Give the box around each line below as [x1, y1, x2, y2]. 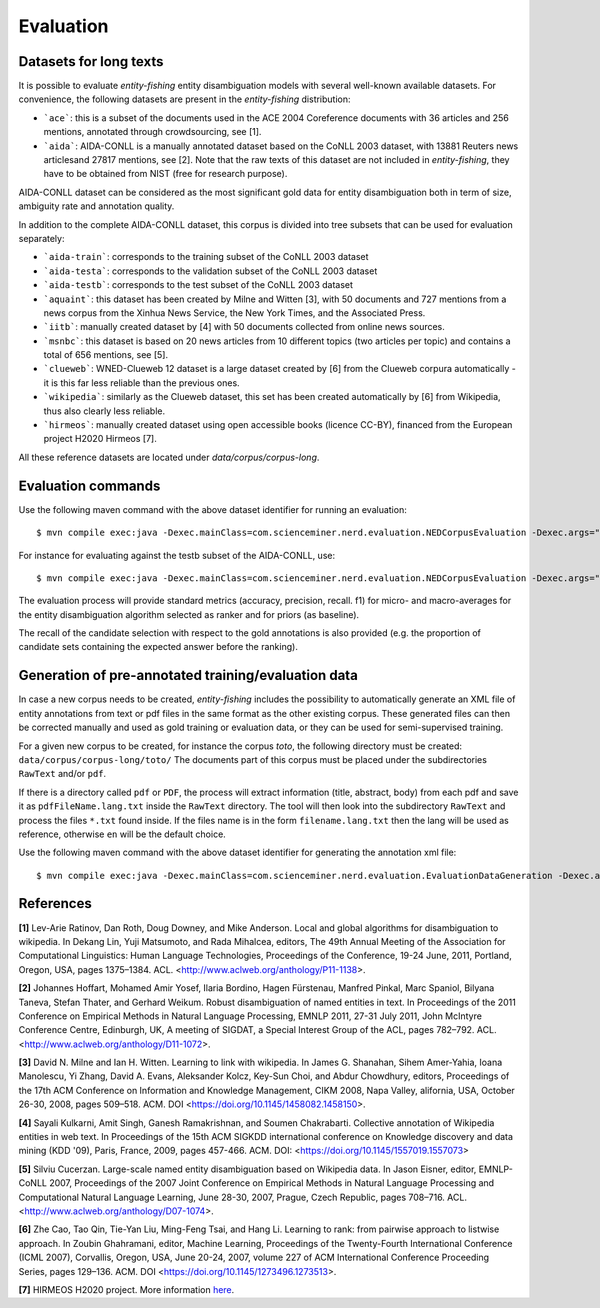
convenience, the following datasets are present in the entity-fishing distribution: [18, 93, 351, 105]
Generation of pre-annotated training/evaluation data [18, 667, 359, 684]
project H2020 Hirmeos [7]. [43, 433, 157, 445]
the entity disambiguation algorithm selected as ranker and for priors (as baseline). [18, 608, 360, 620]
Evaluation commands [18, 477, 161, 494]
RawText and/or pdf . [18, 768, 107, 780]
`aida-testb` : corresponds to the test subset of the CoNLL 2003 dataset [43, 279, 354, 291]
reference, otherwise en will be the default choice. [18, 828, 227, 840]
